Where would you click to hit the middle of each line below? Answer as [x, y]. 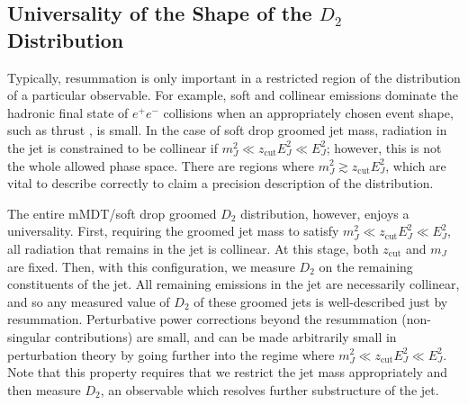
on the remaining [366, 266]
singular [29, 336]
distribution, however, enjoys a [325, 213]
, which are [416, 165]
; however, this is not [384, 147]
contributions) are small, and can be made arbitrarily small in [226, 336]
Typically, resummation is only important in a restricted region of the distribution [234, 77]
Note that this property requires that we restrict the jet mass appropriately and [228, 372]
